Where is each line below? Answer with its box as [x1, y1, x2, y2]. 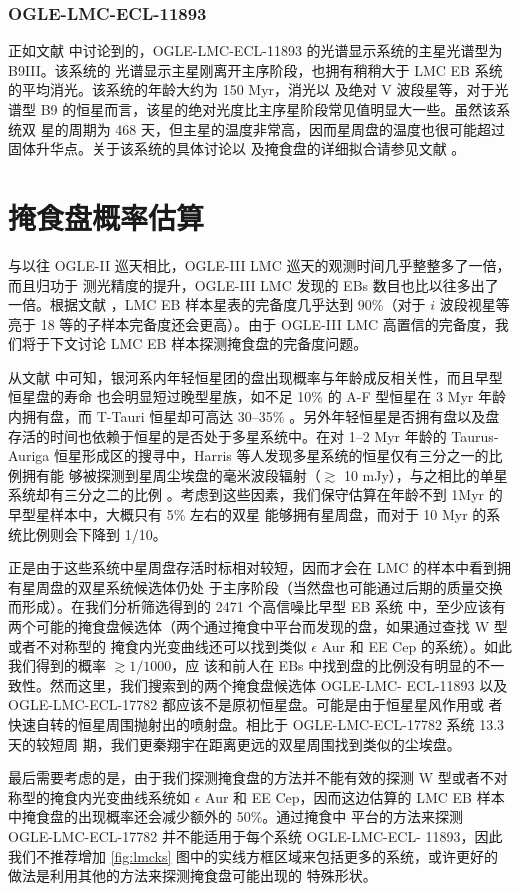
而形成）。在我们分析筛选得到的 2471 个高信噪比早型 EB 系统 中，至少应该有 [8, 596, 506, 617]
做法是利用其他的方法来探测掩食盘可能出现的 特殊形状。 [8, 865, 377, 886]
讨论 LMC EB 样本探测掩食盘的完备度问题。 [77, 333, 368, 354]
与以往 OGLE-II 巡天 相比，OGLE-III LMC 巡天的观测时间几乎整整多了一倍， [8, 254, 511, 275]
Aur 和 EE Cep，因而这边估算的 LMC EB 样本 [205, 786, 505, 807]
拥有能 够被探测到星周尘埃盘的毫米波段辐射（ [21, 464, 321, 485]
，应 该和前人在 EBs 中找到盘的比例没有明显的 [171, 655, 477, 676]
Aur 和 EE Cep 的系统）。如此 [321, 635, 512, 656]
